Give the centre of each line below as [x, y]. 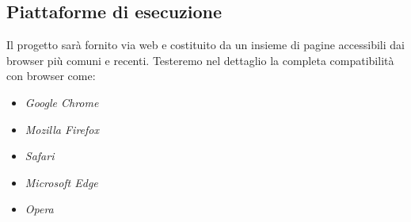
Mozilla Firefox [62, 129]
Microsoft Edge [61, 182]
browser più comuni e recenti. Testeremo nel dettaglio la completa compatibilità [200, 60]
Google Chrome [62, 102]
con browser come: [51, 76]
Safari [40, 156]
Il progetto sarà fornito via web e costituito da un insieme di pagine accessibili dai [205, 45]
